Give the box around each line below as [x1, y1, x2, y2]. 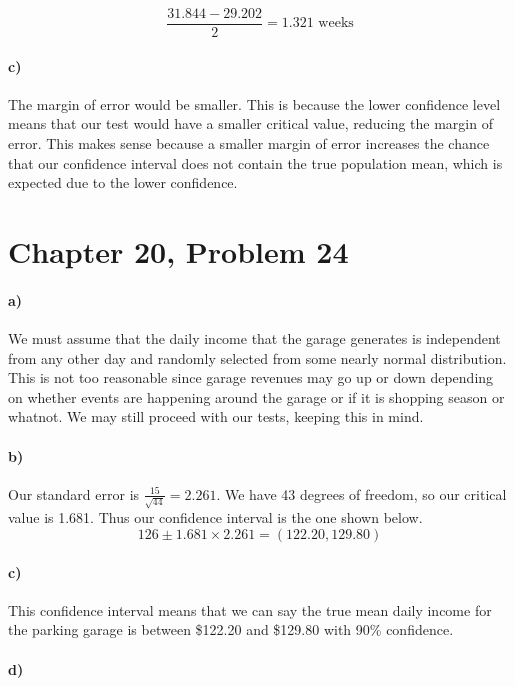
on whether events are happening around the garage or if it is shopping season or [8, 386, 505, 407]
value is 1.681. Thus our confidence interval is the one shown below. [8, 507, 423, 528]
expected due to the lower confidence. [8, 172, 238, 193]
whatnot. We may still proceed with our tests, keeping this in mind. [8, 406, 424, 427]
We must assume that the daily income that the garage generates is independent [8, 328, 501, 348]
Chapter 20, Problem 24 [8, 231, 349, 272]
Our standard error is [8, 483, 140, 504]
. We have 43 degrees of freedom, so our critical [216, 483, 507, 504]
